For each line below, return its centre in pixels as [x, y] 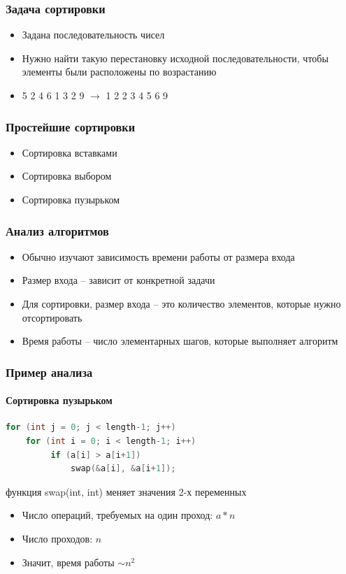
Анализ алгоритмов [57, 230]
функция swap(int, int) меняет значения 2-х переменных [126, 491]
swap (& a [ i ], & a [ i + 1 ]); [123, 469]
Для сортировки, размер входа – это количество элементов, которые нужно [181, 303]
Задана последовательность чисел [93, 35]
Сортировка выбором [67, 176]
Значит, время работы [68, 562]
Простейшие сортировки [71, 126]
